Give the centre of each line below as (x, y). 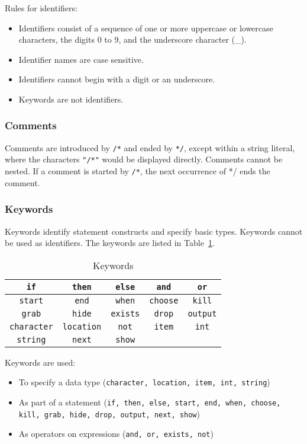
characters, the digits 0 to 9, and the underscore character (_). (133, 39)
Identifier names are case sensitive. (81, 59)
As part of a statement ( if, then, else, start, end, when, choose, (150, 402)
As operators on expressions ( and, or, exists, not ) (116, 434)
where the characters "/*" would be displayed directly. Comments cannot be (144, 159)
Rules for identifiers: (41, 8)
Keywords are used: (40, 362)
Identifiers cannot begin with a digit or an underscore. (117, 79)
